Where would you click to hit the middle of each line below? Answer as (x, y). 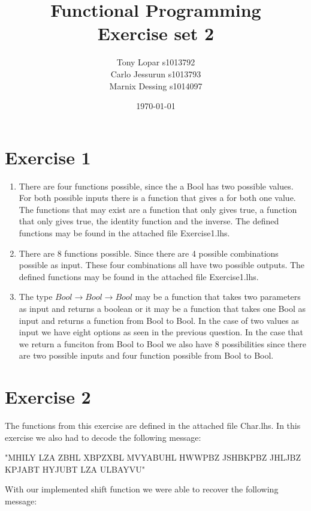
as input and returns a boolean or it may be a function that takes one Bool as (162, 308)
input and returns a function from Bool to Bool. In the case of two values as (159, 320)
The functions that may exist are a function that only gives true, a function (158, 209)
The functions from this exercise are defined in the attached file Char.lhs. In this (153, 426)
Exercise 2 (48, 397)
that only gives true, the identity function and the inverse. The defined (149, 221)
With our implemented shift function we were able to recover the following (142, 489)
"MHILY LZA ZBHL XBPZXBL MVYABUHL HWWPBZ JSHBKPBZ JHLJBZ (153, 457)
